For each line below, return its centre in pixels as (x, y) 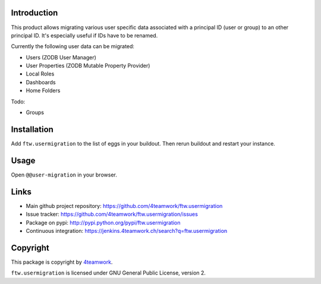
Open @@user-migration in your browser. (64, 175)
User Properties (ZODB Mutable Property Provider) (88, 66)
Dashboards (41, 82)
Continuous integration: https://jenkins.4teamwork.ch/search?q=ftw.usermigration (127, 231)
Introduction (34, 13)
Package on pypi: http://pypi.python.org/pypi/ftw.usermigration (103, 222)
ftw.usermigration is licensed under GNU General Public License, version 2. (108, 273)
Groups (35, 112)
